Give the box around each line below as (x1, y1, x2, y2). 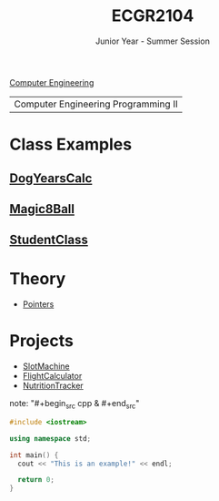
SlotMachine (22, 361, 70, 372)
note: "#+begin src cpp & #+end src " (9, 398, 140, 411)
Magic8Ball (9, 201, 75, 217)
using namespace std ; (9, 434, 92, 443)
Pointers (22, 299, 55, 310)
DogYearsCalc (9, 170, 93, 186)
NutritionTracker (22, 380, 84, 392)
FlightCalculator (22, 371, 83, 382)
